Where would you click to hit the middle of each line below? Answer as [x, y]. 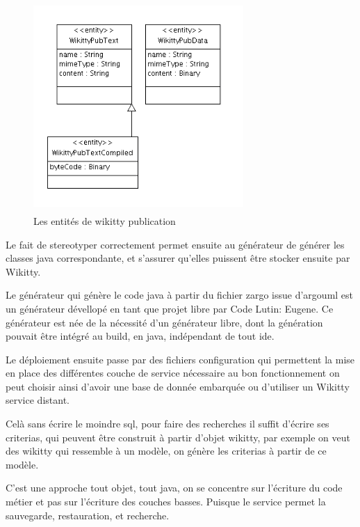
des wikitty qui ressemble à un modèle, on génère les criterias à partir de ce [166, 451]
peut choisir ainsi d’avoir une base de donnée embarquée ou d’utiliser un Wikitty [178, 386]
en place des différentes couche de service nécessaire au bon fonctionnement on [173, 373]
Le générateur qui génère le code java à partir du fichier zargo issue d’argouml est [180, 295]
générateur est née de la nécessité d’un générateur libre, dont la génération [164, 322]
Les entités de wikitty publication [105, 220]
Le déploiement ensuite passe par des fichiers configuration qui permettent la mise [180, 359]
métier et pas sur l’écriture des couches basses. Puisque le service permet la [166, 502]
